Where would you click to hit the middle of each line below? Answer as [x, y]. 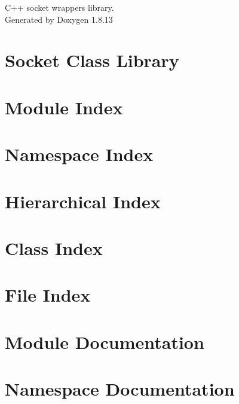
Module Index [64, 107]
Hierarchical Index [83, 201]
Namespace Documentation [120, 388]
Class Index [54, 247]
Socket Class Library [92, 60]
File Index [48, 295]
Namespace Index [79, 154]
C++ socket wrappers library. [59, 7]
